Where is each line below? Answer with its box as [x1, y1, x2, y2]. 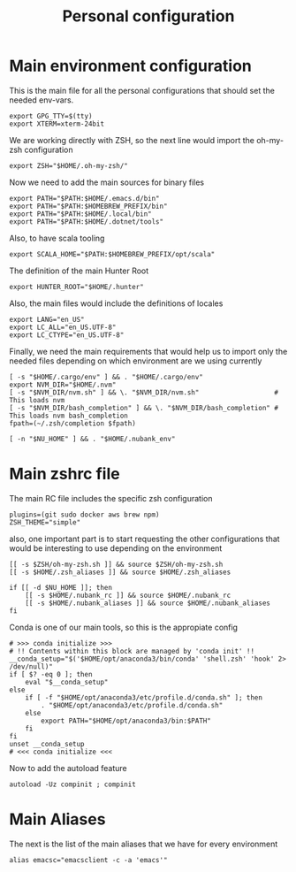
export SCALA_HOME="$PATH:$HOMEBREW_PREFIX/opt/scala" [9, 249, 216, 258]
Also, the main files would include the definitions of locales [9, 298, 224, 309]
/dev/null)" [9, 662, 53, 671]
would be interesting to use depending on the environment [9, 542, 223, 554]
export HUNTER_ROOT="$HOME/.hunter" [9, 282, 144, 291]
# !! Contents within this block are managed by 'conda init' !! [9, 646, 254, 655]
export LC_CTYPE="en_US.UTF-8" [9, 330, 125, 340]
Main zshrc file [9, 464, 121, 484]
